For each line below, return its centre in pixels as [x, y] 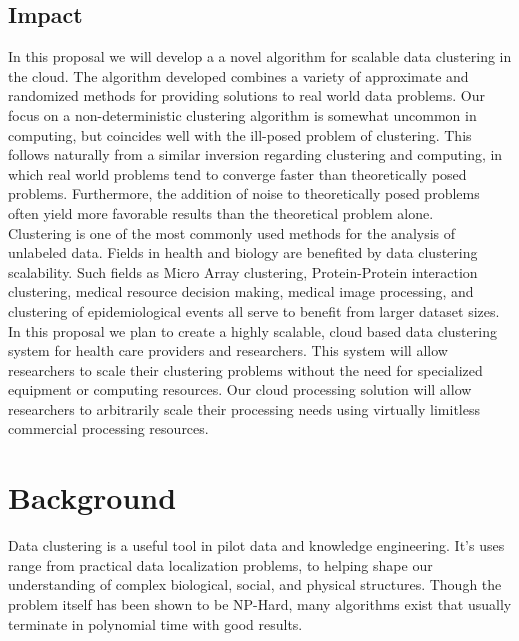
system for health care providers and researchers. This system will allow [228, 350]
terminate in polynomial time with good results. [155, 623]
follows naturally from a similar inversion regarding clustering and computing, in [255, 154]
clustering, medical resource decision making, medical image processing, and [241, 291]
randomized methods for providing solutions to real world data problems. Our [247, 95]
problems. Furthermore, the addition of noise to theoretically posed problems [244, 193]
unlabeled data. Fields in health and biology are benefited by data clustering [243, 252]
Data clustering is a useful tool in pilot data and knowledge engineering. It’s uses [256, 545]
